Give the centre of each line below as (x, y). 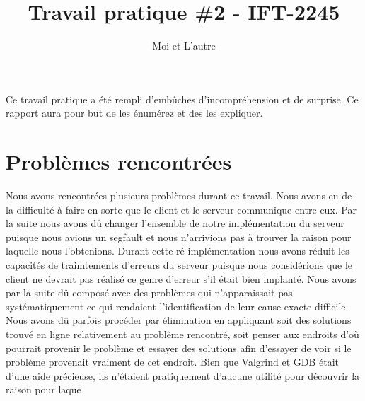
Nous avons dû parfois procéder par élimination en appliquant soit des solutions (179, 320)
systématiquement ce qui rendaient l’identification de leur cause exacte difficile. (177, 306)
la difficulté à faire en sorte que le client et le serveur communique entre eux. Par (181, 209)
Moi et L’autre (184, 46)
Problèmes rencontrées (119, 162)
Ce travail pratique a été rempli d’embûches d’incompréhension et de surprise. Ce (182, 99)
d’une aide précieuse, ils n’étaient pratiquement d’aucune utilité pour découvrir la (183, 375)
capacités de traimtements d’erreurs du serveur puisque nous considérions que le (179, 265)
